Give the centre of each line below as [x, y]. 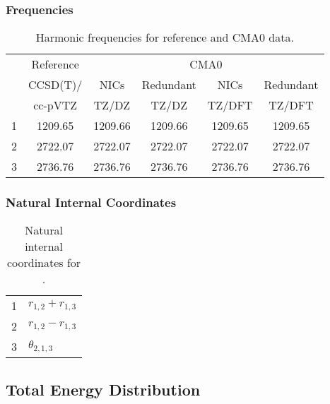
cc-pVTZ [55, 105]
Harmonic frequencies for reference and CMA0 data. [165, 37]
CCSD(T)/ [55, 85]
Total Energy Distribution [103, 389]
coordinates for [44, 263]
